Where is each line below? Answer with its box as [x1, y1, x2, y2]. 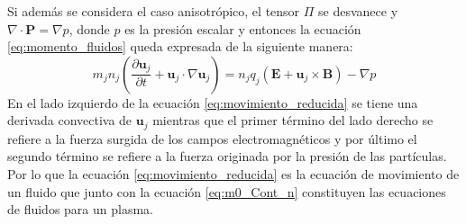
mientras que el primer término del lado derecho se [152, 111, 434, 130]
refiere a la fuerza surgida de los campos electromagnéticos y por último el [7, 129, 417, 148]
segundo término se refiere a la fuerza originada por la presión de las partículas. [7, 147, 447, 166]
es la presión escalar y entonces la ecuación [124, 19, 361, 38]
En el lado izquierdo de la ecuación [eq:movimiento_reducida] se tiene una [7, 93, 418, 112]
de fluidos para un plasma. [7, 200, 153, 219]
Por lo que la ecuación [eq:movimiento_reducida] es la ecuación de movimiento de [7, 165, 460, 184]
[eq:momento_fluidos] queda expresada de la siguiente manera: [7, 37, 353, 56]
